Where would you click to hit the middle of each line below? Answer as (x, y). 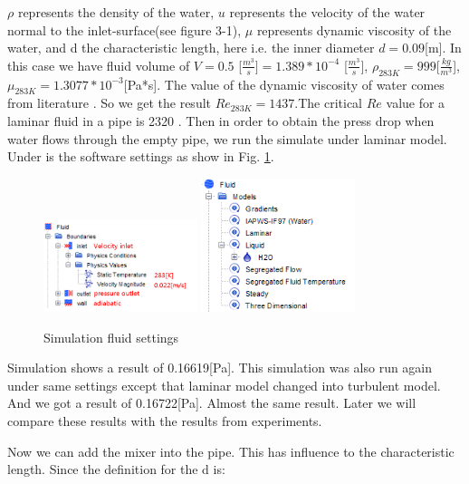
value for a (416, 103)
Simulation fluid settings (111, 337)
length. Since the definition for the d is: (116, 469)
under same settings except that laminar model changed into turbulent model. (224, 385)
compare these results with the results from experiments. (165, 420)
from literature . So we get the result (110, 103)
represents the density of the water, (116, 12)
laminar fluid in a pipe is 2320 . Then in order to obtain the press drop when (221, 120)
